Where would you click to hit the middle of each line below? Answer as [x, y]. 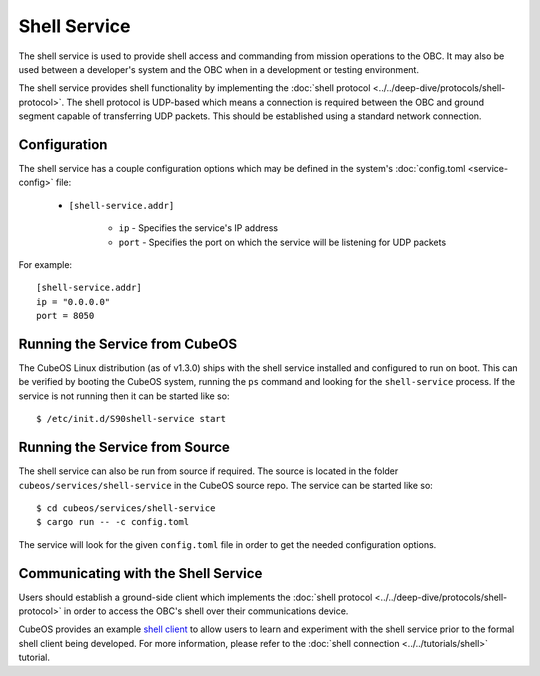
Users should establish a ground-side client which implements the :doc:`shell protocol [195, 597]
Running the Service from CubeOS [128, 343]
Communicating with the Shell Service [140, 573]
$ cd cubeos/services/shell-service [126, 508]
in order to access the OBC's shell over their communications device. [206, 611]
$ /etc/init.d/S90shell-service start [131, 419]
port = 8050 [65, 316]
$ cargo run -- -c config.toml [113, 522]
